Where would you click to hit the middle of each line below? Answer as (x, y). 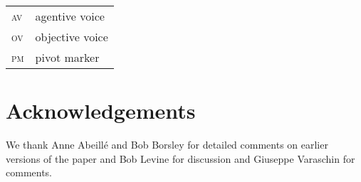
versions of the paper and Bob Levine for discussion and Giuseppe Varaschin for (180, 158)
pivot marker (67, 57)
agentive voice (70, 16)
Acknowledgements (101, 111)
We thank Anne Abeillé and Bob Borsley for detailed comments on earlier (167, 145)
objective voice (72, 37)
